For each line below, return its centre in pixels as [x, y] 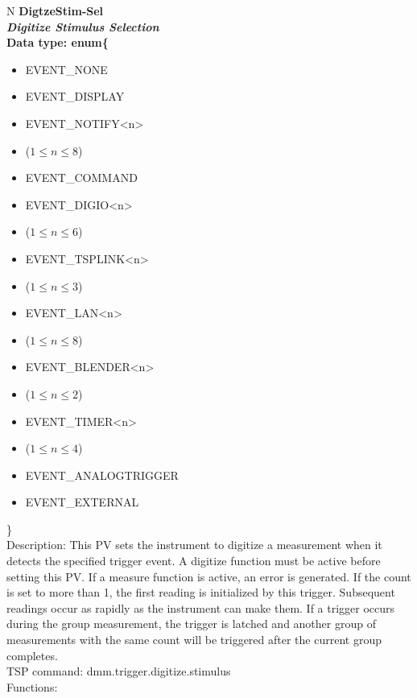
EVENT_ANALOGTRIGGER [102, 475]
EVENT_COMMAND [81, 178]
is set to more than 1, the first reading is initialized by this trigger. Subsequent [201, 592]
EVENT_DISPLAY [75, 96]
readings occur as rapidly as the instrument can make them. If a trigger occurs [201, 607]
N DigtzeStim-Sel [55, 10]
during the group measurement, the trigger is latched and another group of [191, 624]
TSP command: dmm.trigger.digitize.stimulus [119, 671]
